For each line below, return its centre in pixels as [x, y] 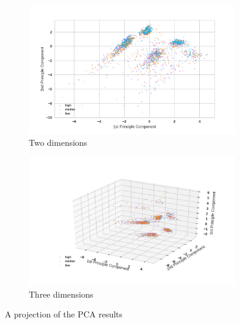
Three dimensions [61, 294]
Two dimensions [58, 142]
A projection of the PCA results [64, 314]
